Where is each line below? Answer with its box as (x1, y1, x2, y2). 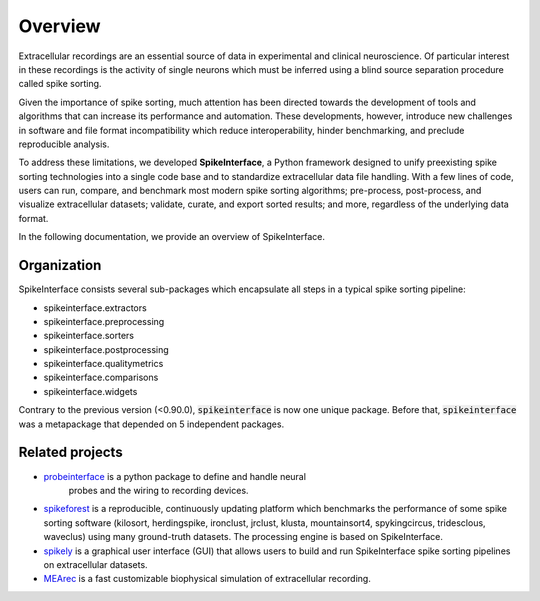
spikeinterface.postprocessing (43, 343, 169, 355)
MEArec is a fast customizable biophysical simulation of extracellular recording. (43, 573, 372, 585)
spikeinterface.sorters (43, 330, 135, 342)
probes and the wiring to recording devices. (68, 484, 249, 496)
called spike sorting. (18, 78, 102, 90)
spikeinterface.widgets (43, 385, 138, 397)
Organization (18, 257, 102, 274)
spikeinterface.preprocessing (43, 315, 165, 327)
